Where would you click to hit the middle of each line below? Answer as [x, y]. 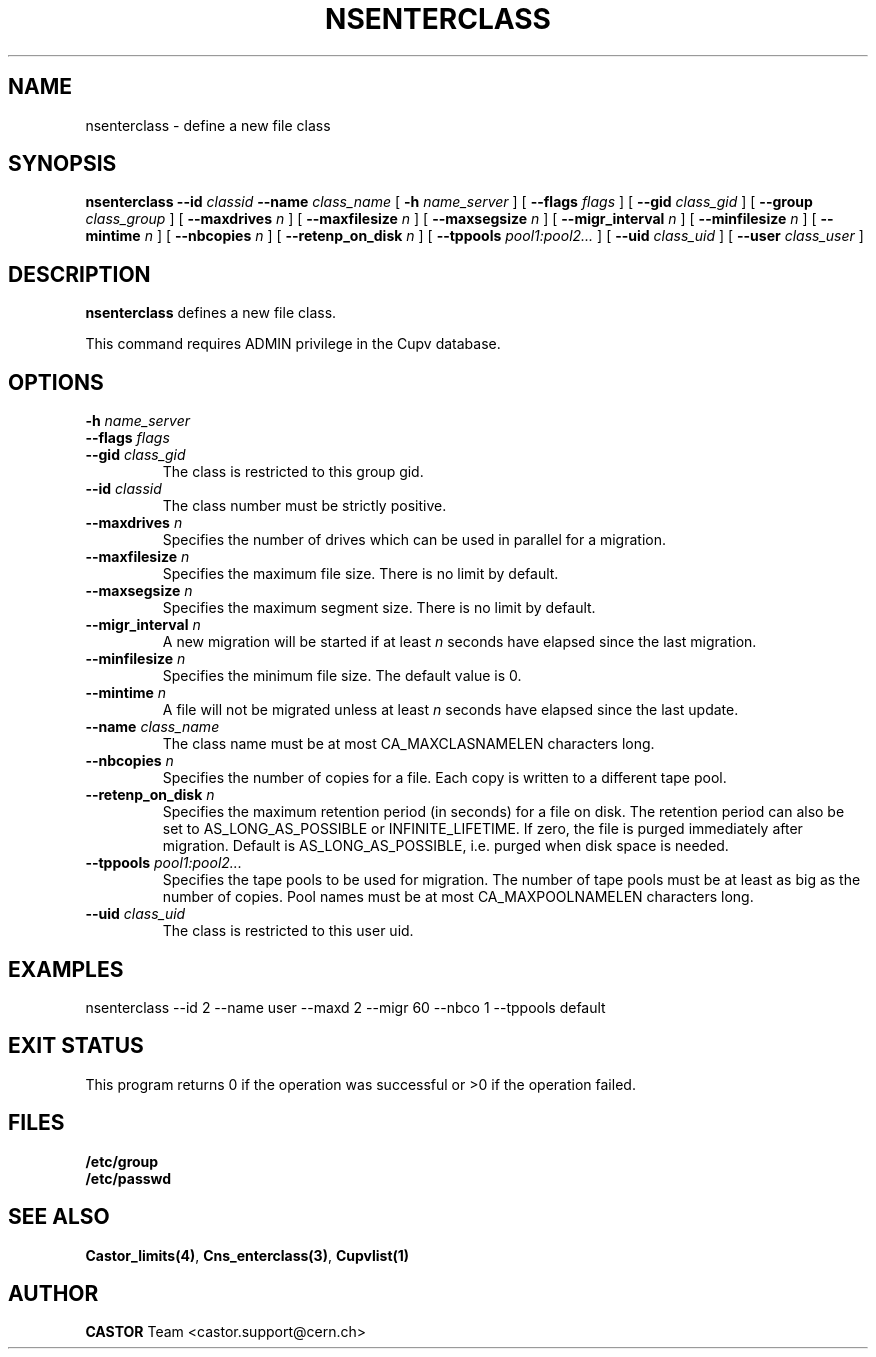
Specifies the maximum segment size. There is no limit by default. [379, 608]
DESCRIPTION [79, 274]
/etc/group [122, 1161]
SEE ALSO [59, 1217]
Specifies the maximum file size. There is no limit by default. [360, 574]
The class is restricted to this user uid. [288, 931]
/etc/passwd [128, 1178]
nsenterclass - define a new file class [208, 125]
